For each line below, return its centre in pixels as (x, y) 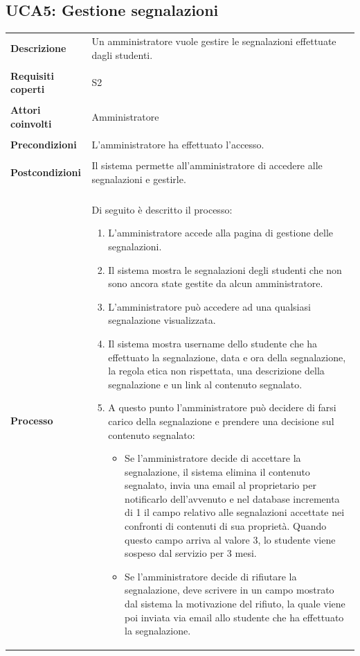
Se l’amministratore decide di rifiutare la (211, 576)
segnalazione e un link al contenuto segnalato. (205, 384)
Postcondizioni (46, 172)
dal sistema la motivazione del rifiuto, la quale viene (235, 604)
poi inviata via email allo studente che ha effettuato (234, 617)
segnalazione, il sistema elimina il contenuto (217, 471)
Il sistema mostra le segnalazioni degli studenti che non (225, 269)
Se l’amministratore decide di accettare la (213, 458)
